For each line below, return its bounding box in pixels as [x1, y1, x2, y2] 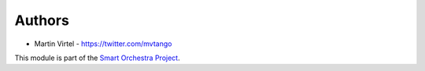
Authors [14, 12, 70, 29]
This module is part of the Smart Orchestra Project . [14, 53, 180, 62]
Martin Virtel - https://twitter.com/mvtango [34, 39, 172, 48]
